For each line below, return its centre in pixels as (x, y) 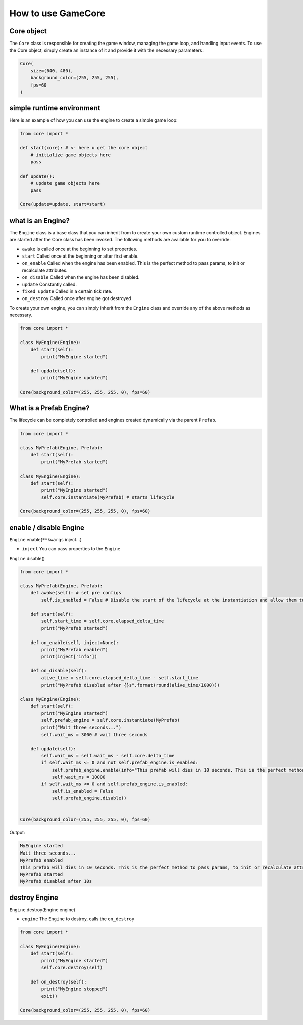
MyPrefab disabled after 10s (56, 881)
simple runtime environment (55, 108)
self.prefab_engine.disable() (89, 798)
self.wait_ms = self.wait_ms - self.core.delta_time (108, 756)
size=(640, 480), (52, 71)
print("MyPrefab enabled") (74, 650)
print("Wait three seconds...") (81, 728)
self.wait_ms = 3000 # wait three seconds (95, 734)
